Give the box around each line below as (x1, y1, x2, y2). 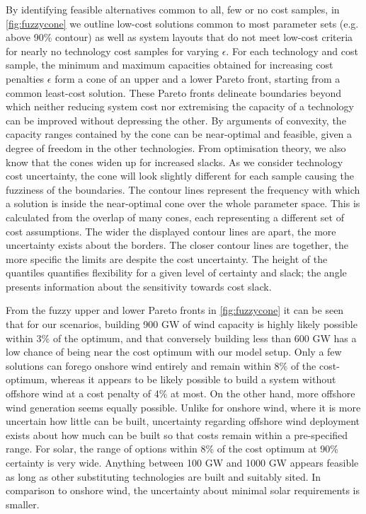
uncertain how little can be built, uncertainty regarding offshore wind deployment (6, 414, 360, 428)
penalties (6, 71, 45, 86)
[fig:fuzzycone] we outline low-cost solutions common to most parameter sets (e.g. (6, 16, 359, 30)
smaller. (6, 496, 40, 511)
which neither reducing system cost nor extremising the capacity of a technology (6, 99, 354, 114)
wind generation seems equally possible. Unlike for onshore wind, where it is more (6, 399, 361, 414)
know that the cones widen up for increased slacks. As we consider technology (6, 154, 343, 169)
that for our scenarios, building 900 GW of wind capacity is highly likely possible (6, 317, 358, 332)
